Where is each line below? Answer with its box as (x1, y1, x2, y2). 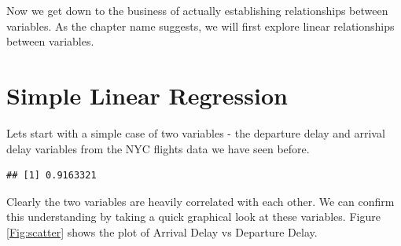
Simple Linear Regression (6, 79, 288, 111)
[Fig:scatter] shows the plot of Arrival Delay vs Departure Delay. (6, 223, 318, 240)
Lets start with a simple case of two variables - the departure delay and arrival (6, 124, 385, 141)
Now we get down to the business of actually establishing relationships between (6, 2, 388, 18)
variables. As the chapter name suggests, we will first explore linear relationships (6, 17, 395, 34)
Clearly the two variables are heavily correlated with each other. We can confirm (6, 193, 395, 209)
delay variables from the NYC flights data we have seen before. (6, 140, 310, 156)
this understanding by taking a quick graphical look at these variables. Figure (6, 208, 381, 225)
